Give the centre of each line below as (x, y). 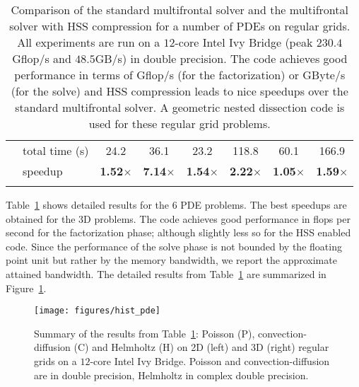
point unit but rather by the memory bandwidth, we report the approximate (171, 260)
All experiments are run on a (89, 42)
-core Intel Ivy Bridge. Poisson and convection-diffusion (210, 361)
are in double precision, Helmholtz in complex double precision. (171, 375)
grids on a (55, 361)
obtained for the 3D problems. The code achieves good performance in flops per (178, 218)
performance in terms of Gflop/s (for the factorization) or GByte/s (180, 75)
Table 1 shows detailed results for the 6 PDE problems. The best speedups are (176, 204)
